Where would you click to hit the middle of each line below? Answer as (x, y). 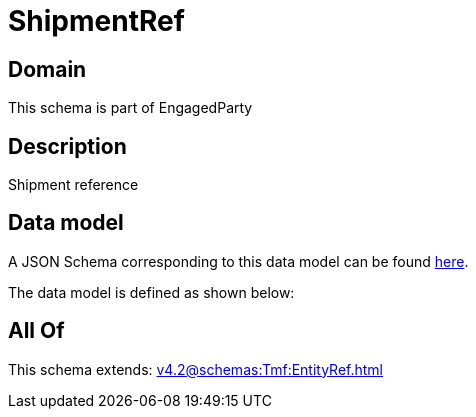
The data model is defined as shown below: (151, 292)
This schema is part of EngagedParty (130, 108)
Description (67, 146)
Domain (47, 69)
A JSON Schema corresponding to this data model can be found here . (238, 261)
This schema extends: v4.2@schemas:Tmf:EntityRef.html (196, 369)
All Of (36, 331)
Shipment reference (73, 185)
